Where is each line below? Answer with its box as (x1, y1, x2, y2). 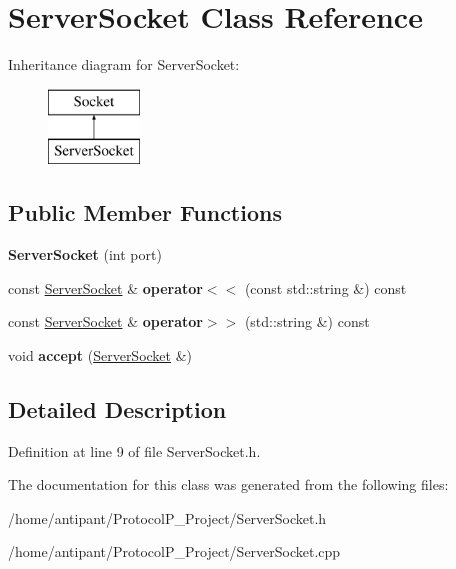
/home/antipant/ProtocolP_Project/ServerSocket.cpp (8, 541, 341, 562)
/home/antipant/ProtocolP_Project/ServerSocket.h (8, 507, 327, 528)
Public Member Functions (8, 197, 282, 228)
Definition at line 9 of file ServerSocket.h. (8, 440, 261, 461)
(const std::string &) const (244, 277, 407, 298)
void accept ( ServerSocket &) (8, 344, 193, 365)
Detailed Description (8, 393, 227, 424)
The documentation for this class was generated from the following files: (8, 474, 449, 495)
